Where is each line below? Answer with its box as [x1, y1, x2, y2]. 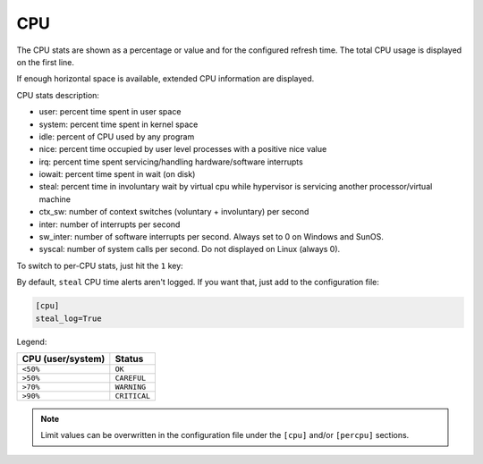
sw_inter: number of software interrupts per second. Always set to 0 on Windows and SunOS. [38, 232, 384, 242]
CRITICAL [114, 391, 151, 401]
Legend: [16, 336, 47, 347]
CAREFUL [114, 373, 147, 383]
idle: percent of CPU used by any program [38, 131, 195, 142]
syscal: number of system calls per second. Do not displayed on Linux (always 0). [38, 244, 341, 255]
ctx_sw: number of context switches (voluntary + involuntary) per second [38, 207, 309, 217]
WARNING [114, 382, 147, 392]
